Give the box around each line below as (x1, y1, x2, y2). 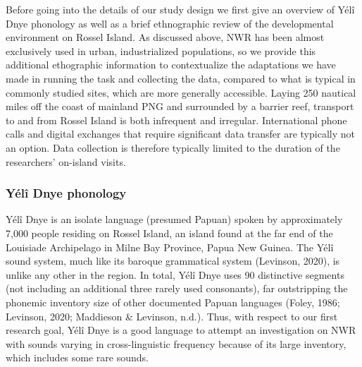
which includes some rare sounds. (6, 350, 149, 365)
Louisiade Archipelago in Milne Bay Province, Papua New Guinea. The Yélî (6, 239, 334, 254)
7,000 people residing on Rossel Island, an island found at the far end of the (6, 225, 333, 240)
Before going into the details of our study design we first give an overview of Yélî (6, 2, 355, 16)
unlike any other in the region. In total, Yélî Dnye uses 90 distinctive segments (6, 267, 344, 282)
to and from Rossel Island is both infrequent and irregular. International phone (6, 112, 347, 127)
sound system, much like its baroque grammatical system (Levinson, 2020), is (6, 253, 340, 268)
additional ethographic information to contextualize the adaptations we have (6, 57, 336, 72)
